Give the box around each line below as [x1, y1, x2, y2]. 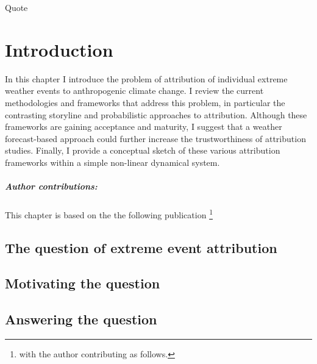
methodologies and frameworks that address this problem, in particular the [5, 96, 285, 109]
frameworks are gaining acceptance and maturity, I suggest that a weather [5, 120, 282, 133]
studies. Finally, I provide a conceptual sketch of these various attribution [5, 144, 280, 157]
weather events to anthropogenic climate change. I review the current [5, 84, 264, 97]
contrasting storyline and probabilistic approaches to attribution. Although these [5, 108, 307, 121]
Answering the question [5, 310, 157, 329]
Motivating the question [5, 274, 160, 293]
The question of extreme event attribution [5, 238, 277, 257]
